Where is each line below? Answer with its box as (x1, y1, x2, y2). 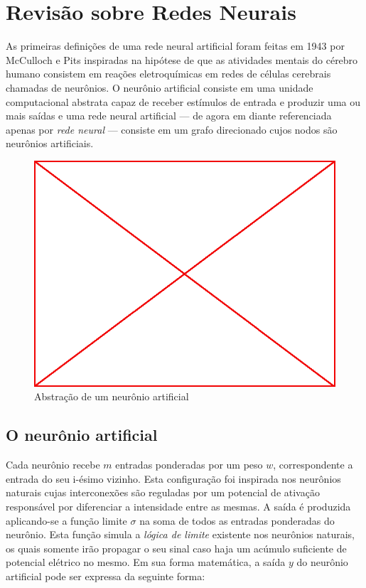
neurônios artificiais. (6, 136, 94, 151)
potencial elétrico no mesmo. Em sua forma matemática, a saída (6, 555, 286, 570)
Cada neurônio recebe (6, 457, 100, 472)
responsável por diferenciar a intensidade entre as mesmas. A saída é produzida (6, 499, 351, 514)
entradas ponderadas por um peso (115, 457, 263, 472)
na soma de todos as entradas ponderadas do (139, 513, 335, 528)
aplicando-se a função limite (6, 513, 127, 528)
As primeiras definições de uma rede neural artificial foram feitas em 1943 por (6, 38, 345, 53)
